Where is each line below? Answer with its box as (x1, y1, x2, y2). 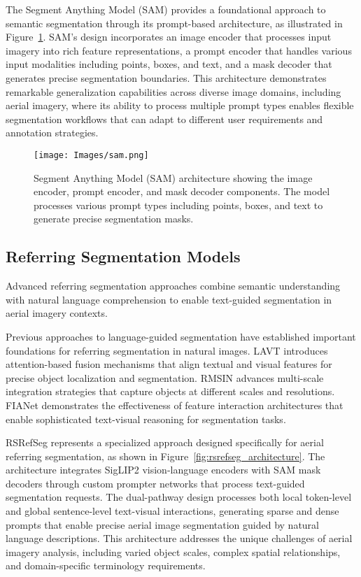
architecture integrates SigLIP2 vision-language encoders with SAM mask (6, 462, 321, 477)
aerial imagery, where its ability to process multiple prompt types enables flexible (6, 98, 354, 113)
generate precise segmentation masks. (34, 211, 194, 226)
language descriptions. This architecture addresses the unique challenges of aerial (6, 531, 353, 546)
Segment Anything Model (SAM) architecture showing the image (34, 170, 313, 185)
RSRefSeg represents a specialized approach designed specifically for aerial (6, 435, 324, 450)
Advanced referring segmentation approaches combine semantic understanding (6, 278, 341, 293)
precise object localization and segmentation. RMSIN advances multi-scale (6, 370, 324, 385)
